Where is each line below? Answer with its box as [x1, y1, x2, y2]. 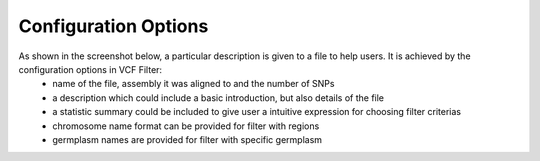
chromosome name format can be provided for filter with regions [52, 120, 320, 132]
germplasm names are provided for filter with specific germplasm [52, 133, 323, 145]
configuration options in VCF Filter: [18, 63, 163, 75]
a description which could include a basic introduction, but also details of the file [52, 91, 385, 104]
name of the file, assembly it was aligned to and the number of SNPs [52, 78, 335, 90]
